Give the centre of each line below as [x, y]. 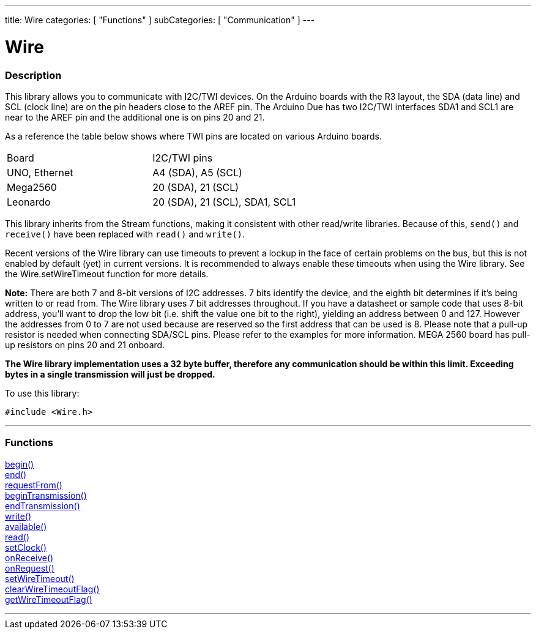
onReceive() [29, 558]
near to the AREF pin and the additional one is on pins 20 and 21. [135, 117]
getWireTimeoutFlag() [49, 599]
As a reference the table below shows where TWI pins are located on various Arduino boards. [193, 136]
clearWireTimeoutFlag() [52, 589]
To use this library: [42, 393]
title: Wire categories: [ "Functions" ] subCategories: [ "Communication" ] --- [160, 20]
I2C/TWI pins [183, 158]
